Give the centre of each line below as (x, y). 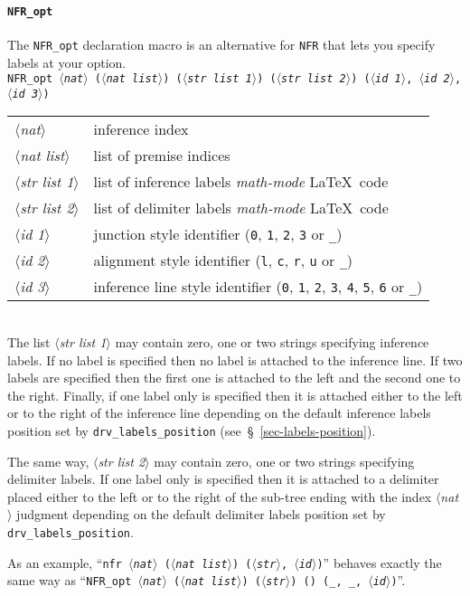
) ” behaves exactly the (379, 562)
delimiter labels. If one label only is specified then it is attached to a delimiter (223, 479)
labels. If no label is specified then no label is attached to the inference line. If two (235, 359)
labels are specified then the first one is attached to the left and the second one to (234, 378)
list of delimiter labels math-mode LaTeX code (241, 208)
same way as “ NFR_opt (70, 580)
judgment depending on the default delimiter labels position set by (201, 514)
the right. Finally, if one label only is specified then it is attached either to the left (235, 395)
